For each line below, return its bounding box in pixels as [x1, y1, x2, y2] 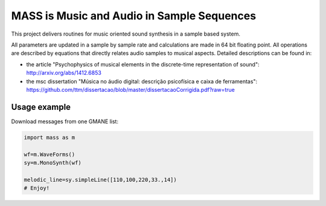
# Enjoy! [24, 185, 50, 192]
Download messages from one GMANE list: [11, 118, 119, 125]
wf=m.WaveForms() [24, 151, 75, 158]
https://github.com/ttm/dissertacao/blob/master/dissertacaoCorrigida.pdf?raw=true [26, 86, 235, 93]
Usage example [11, 101, 71, 112]
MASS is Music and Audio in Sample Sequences [11, 9, 257, 22]
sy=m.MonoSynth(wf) [24, 159, 81, 166]
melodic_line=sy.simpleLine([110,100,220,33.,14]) [24, 176, 177, 183]
